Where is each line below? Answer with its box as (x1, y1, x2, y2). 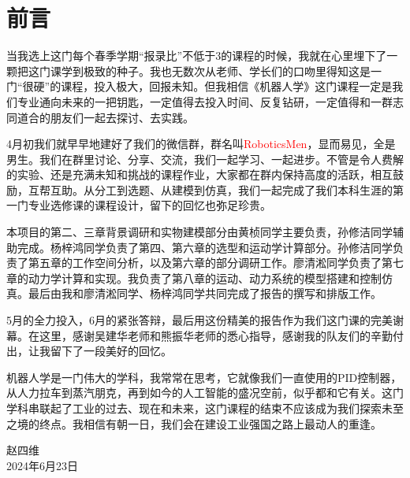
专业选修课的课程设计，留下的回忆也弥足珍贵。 (28, 197, 271, 213)
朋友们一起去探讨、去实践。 (50, 109, 194, 125)
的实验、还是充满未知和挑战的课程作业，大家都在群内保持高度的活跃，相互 (6, 166, 393, 183)
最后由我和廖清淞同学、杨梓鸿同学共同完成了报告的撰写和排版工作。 (28, 285, 382, 302)
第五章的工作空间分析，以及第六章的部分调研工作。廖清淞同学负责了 (28, 254, 382, 271)
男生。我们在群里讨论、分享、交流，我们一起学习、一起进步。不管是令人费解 (6, 150, 404, 167)
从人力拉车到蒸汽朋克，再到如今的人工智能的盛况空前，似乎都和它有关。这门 (6, 384, 404, 401)
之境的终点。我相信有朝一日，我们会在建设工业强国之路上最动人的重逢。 (6, 415, 382, 432)
